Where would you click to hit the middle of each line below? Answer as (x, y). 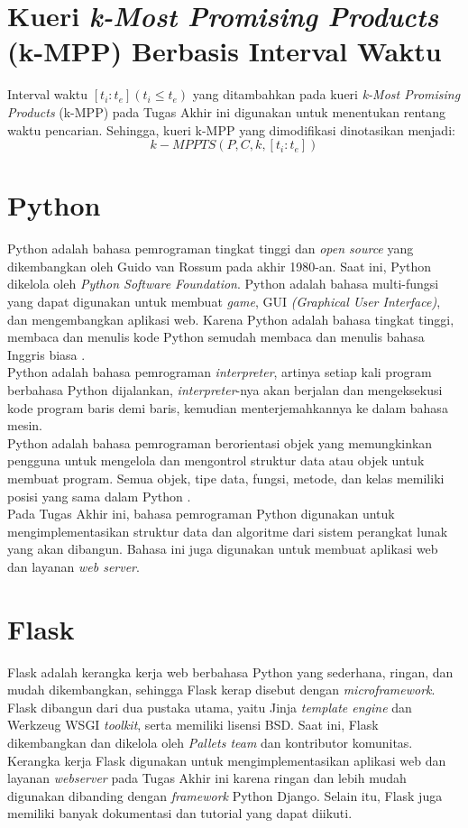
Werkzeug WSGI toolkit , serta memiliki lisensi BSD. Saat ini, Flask (193, 725)
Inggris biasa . (46, 354)
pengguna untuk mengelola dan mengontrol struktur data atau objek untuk (216, 460)
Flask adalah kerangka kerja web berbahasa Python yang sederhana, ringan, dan (230, 672)
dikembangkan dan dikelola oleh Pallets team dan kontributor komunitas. (210, 742)
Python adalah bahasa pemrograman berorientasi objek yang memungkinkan (220, 442)
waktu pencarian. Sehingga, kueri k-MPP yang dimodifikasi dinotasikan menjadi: (231, 129)
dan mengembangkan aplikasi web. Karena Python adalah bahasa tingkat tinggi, (231, 319)
